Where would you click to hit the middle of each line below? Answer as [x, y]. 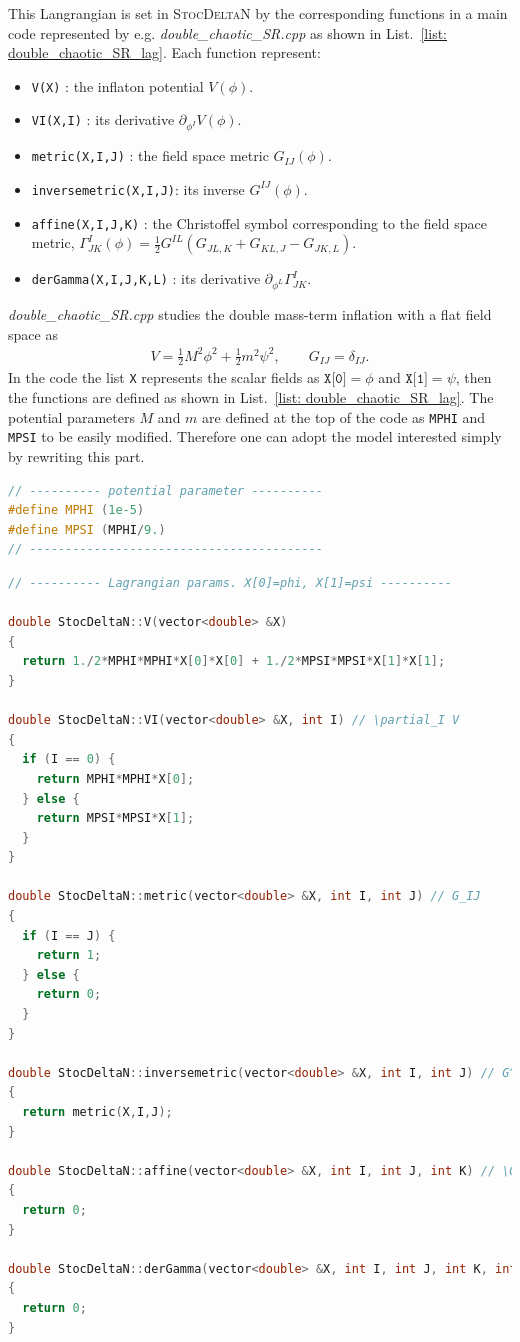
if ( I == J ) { [69, 935]
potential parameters [71, 416]
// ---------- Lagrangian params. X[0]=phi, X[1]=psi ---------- [230, 582]
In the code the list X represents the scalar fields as [164, 377]
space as [33, 333]
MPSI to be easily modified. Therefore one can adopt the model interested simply [255, 436]
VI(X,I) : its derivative [103, 119]
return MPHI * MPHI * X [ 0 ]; [115, 778]
